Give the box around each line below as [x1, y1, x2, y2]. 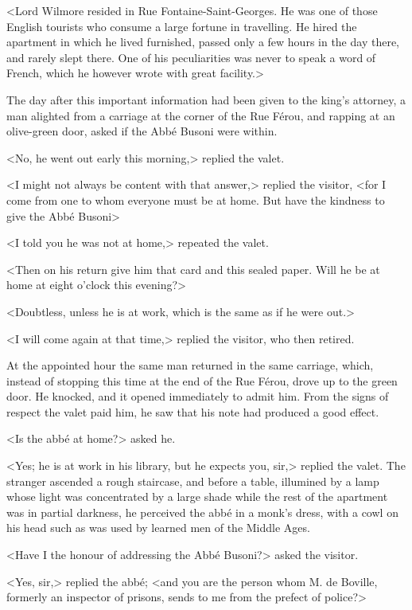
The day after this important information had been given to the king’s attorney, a [6, 91, 406, 108]
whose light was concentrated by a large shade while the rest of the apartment [6, 488, 388, 505]
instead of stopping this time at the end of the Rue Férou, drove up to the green [6, 372, 398, 389]
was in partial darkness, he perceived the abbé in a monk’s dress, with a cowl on [6, 503, 398, 520]
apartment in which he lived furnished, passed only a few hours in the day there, [6, 33, 399, 50]
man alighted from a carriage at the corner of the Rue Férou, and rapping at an [6, 107, 395, 123]
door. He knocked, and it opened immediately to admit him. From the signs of [6, 388, 389, 405]
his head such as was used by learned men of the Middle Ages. [6, 519, 310, 536]
